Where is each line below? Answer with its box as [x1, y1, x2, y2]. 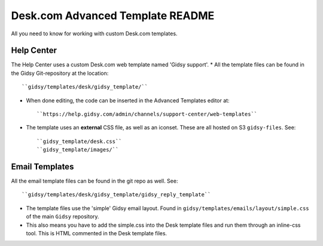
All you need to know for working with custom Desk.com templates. [11, 30, 178, 37]
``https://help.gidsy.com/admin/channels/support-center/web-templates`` [36, 111, 258, 118]
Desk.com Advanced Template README [11, 9, 215, 22]
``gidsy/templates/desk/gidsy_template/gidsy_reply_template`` [22, 192, 211, 198]
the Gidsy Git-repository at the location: [11, 69, 109, 77]
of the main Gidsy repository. [26, 213, 99, 220]
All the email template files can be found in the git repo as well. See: [11, 177, 178, 185]
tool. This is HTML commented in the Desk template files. [26, 230, 167, 237]
